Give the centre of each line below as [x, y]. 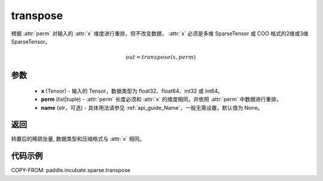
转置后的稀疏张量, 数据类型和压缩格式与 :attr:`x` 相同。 [78, 139]
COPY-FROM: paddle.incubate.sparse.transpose [71, 170]
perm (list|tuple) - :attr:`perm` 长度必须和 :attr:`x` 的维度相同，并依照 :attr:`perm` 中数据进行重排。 [161, 99]
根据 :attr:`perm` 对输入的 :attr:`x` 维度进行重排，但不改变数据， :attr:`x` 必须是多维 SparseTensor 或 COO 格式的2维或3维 [160, 33]
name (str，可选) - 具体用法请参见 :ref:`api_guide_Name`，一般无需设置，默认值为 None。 [152, 108]
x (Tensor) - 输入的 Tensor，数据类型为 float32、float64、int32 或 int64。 [132, 91]
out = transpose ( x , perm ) [161, 57]
